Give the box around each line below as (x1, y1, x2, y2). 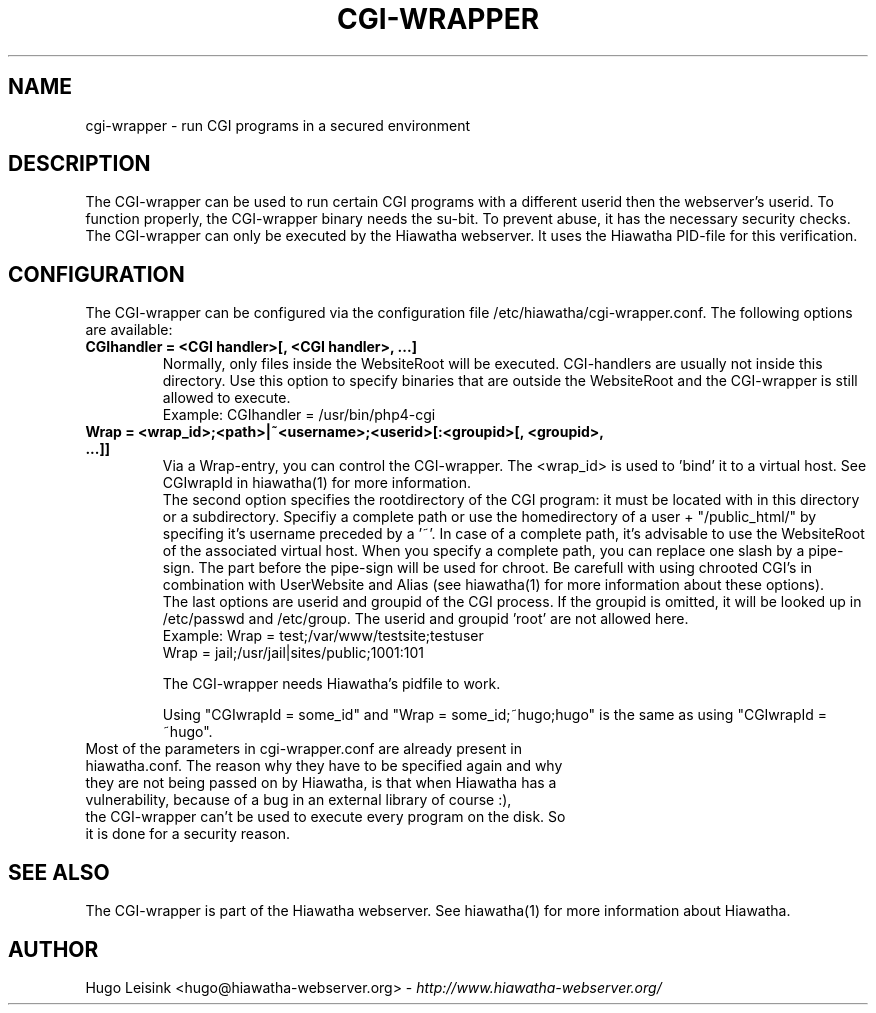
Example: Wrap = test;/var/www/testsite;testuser (162, 627, 484, 645)
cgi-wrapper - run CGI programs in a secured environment (85, 116, 471, 134)
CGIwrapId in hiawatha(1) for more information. (162, 474, 471, 492)
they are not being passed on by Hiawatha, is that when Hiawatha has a (85, 774, 557, 792)
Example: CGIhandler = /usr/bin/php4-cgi (162, 406, 436, 424)
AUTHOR (8, 936, 99, 962)
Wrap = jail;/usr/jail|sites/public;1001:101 (162, 644, 425, 662)
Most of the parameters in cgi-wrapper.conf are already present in (85, 740, 522, 758)
